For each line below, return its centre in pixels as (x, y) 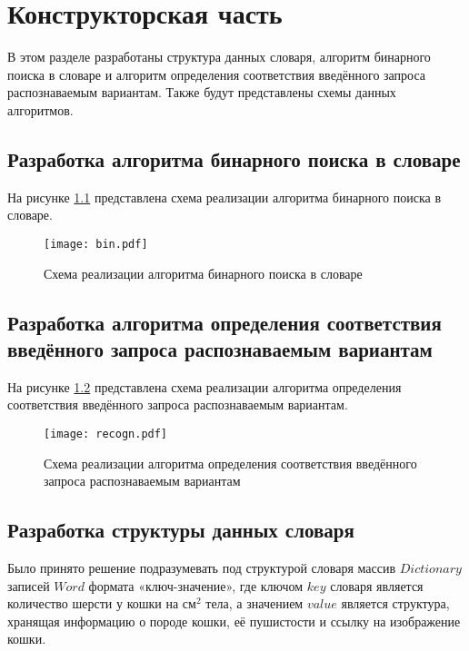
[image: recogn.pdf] (106, 434)
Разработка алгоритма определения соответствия (225, 322)
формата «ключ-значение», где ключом (196, 585)
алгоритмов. (40, 109)
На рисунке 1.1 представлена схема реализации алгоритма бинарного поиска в (224, 197)
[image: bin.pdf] (96, 244)
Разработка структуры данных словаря (181, 530)
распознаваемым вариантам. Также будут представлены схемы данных (202, 92)
